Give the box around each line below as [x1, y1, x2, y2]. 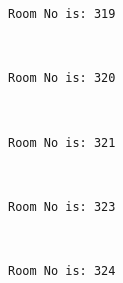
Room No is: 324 [8, 264, 116, 278]
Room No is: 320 [8, 71, 116, 86]
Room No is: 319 [8, 7, 116, 21]
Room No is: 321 [8, 135, 116, 150]
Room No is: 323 [8, 199, 116, 214]
